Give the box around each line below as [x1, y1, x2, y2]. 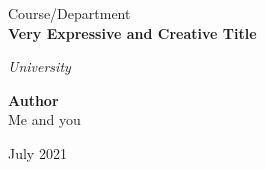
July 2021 [8, 142, 67, 163]
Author [8, 89, 59, 110]
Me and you [8, 109, 81, 130]
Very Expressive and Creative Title [8, 22, 257, 43]
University [8, 56, 71, 77]
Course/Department [8, 3, 131, 23]
